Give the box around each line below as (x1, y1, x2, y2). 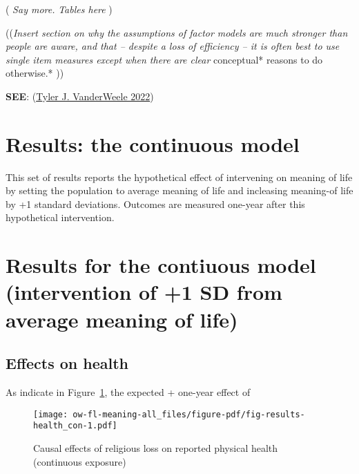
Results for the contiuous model (6, 251, 316, 279)
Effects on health (6, 352, 128, 374)
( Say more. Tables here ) (6, 2, 113, 16)
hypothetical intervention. (6, 210, 115, 225)
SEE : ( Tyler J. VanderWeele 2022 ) (6, 88, 154, 103)
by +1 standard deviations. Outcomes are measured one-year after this (6, 196, 305, 211)
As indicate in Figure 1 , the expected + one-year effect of (6, 385, 251, 399)
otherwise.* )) (6, 66, 64, 80)
